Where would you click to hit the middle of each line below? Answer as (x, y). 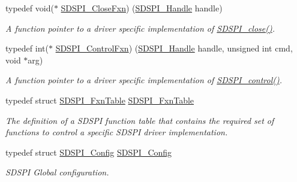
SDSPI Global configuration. (57, 172)
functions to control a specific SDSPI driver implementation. (117, 132)
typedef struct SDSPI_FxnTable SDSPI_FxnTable (100, 100)
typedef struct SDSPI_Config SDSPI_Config (89, 152)
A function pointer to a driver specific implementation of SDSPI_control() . (144, 80)
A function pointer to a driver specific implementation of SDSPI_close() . (140, 28)
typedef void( (30, 8)
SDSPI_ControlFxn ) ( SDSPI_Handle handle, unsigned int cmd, (174, 48)
